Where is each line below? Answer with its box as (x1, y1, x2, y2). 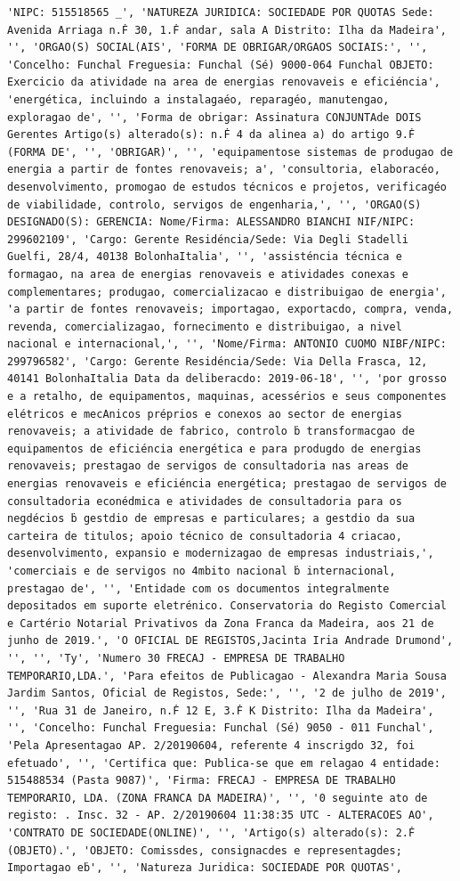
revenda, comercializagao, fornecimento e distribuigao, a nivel (7, 320, 402, 333)
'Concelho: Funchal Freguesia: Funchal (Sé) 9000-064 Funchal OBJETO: (7, 58, 434, 71)
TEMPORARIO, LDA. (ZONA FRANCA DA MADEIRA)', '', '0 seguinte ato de (7, 791, 428, 804)
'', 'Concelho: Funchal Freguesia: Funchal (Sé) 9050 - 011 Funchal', (7, 722, 434, 735)
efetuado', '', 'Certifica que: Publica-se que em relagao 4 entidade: (7, 756, 440, 770)
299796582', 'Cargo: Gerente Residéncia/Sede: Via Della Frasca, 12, (7, 355, 428, 368)
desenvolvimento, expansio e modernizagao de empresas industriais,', (7, 547, 434, 560)
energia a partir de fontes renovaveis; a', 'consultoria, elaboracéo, (7, 163, 440, 176)
